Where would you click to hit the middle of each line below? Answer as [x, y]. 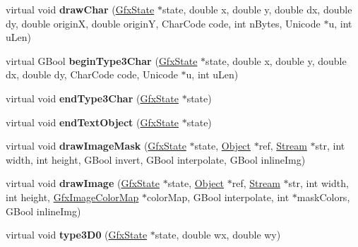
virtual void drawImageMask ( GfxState [96, 146]
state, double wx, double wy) [218, 235]
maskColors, [323, 197]
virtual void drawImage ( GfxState [83, 183]
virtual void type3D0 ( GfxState [77, 235]
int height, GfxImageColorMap [72, 197]
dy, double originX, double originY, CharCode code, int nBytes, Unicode [163, 23]
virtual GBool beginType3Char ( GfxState [102, 60]
